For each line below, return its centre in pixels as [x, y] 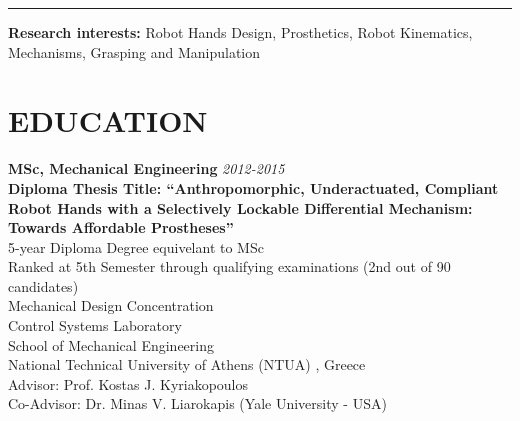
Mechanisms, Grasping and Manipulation [134, 51]
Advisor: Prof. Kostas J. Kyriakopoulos [128, 383]
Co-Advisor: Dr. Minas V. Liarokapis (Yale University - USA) [197, 403]
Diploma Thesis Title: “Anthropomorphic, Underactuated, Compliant [253, 187]
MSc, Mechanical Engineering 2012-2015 [146, 168]
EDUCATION [108, 120]
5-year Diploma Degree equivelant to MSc [136, 246]
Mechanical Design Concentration [111, 305]
